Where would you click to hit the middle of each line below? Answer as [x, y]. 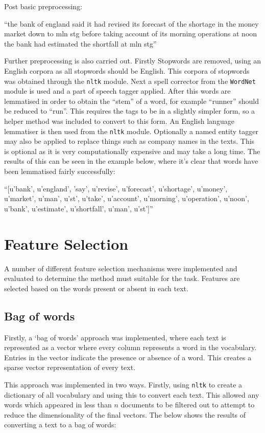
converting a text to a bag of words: [60, 425]
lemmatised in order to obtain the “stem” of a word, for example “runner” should [132, 101]
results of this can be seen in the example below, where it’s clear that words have [131, 161]
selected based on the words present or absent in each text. [96, 288]
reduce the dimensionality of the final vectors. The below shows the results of [125, 414]
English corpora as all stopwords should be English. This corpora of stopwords [127, 70]
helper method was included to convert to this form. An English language [119, 121]
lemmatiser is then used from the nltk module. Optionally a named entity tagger [131, 131]
